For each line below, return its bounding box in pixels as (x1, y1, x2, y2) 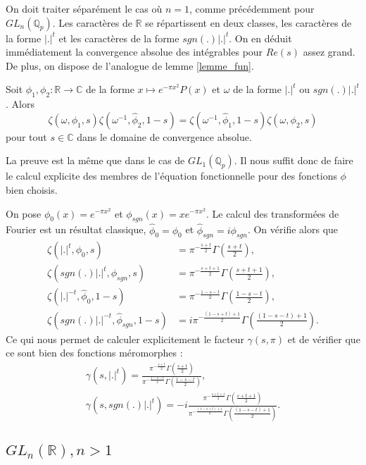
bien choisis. (6, 182, 58, 197)
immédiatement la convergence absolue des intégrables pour (6, 44, 263, 59)
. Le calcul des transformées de (206, 206, 339, 221)
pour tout (6, 129, 47, 144)
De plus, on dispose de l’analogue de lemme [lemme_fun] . (6, 58, 254, 73)
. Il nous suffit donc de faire (234, 153, 353, 168)
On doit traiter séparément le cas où (6, 1, 163, 15)
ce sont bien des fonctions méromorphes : (6, 345, 183, 360)
